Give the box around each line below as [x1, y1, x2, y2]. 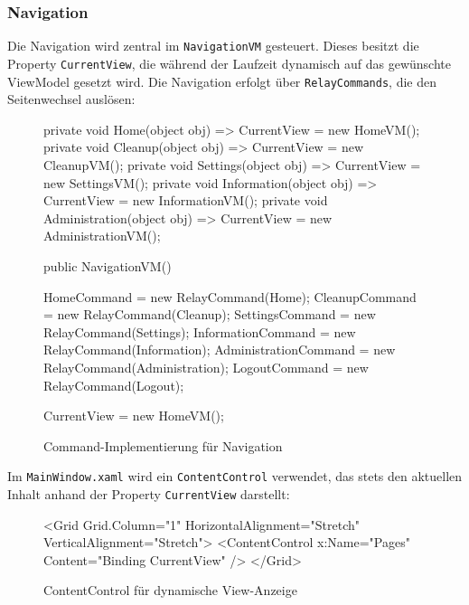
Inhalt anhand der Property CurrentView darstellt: [7, 484, 290, 503]
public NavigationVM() [43, 256, 172, 275]
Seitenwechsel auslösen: [7, 90, 136, 109]
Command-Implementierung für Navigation [43, 436, 283, 455]
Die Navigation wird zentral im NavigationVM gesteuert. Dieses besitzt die [7, 36, 419, 55]
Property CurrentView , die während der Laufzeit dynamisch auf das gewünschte [7, 53, 451, 72]
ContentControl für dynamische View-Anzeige [43, 581, 297, 600]
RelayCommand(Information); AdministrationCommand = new [43, 340, 396, 359]
